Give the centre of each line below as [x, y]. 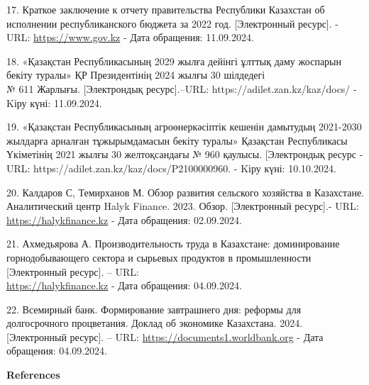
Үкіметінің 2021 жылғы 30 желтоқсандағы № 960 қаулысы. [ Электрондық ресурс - [185, 154]
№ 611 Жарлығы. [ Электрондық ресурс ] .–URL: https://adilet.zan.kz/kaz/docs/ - [182, 88]
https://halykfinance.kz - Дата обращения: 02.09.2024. [124, 219]
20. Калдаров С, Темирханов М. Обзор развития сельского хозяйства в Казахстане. [186, 192]
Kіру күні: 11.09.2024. [54, 102]
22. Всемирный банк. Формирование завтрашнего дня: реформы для [154, 309]
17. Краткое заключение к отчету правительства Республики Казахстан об [166, 9]
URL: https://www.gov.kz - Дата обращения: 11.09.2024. [130, 37]
